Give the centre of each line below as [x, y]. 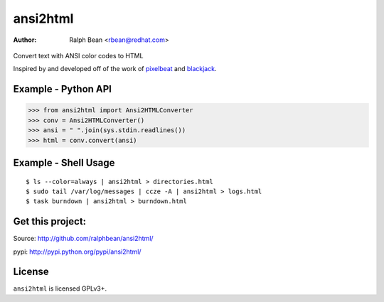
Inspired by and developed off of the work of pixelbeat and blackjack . [115, 69]
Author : [25, 40]
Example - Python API [62, 89]
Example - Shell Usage [64, 162]
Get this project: [50, 221]
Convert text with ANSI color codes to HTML [78, 55]
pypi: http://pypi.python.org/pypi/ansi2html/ [77, 252]
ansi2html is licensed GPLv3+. [60, 288]
